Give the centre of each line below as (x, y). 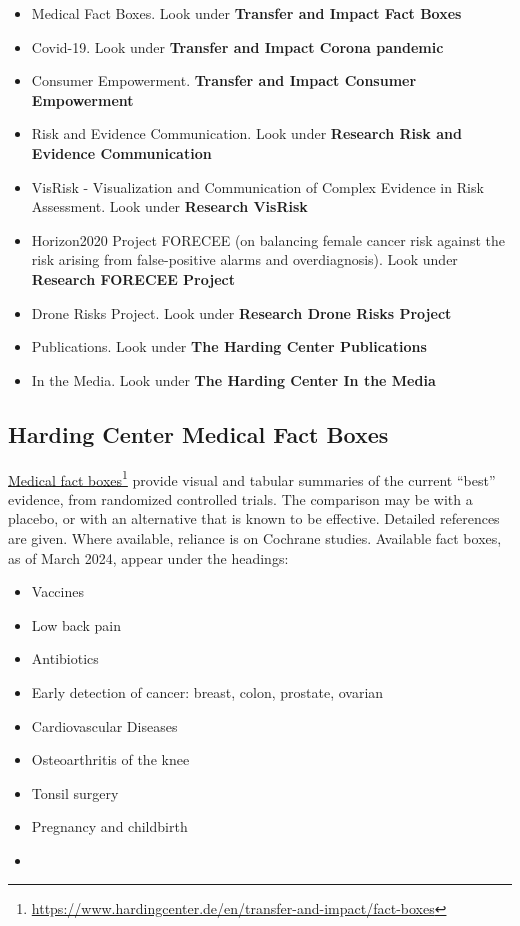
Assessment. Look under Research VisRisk (169, 206)
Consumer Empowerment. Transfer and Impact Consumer (224, 80)
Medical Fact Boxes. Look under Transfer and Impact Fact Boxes (246, 13)
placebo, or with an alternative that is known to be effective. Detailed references (254, 518)
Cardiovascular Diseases (104, 725)
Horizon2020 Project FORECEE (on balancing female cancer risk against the (268, 239)
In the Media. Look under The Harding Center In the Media (233, 379)
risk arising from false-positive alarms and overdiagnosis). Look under (244, 259)
